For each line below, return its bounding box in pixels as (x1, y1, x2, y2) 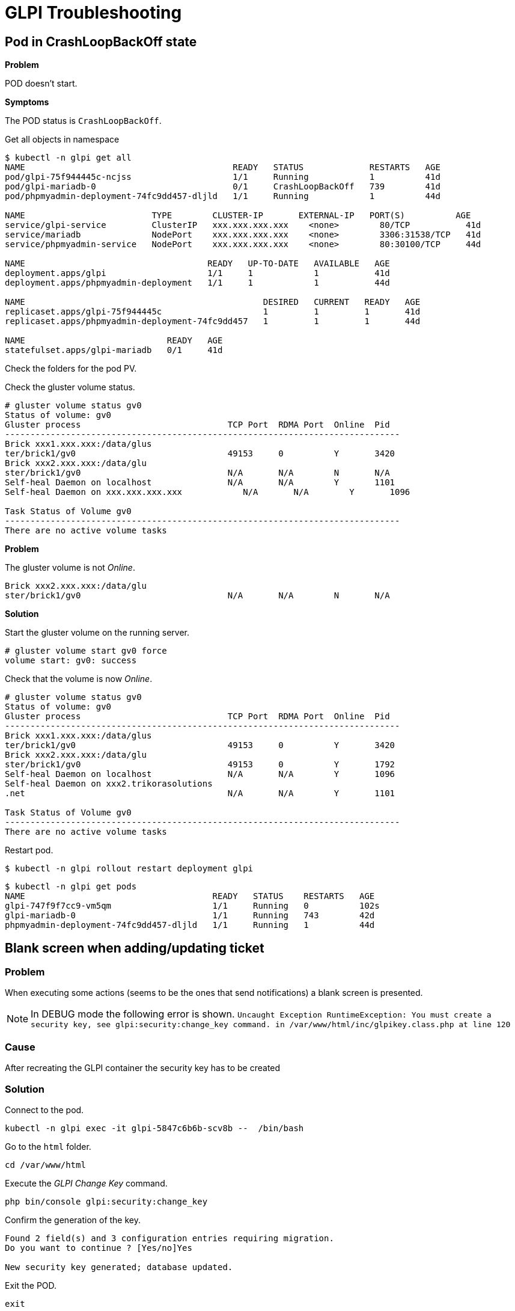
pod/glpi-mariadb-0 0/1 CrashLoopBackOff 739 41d (5, 182, 440, 192)
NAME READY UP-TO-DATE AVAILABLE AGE (5, 259, 390, 269)
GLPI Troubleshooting (5, 2, 182, 23)
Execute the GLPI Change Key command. (5, 1177, 168, 1188)
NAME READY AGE (5, 336, 223, 346)
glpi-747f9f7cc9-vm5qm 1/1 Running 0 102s (5, 901, 380, 911)
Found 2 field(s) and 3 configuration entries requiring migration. (5, 1233, 334, 1243)
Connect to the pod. (5, 1104, 84, 1115)
